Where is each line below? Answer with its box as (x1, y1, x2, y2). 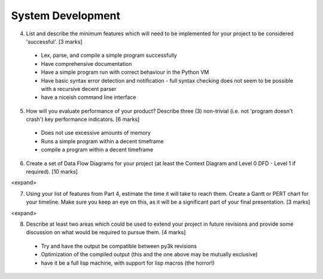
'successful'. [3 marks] (26, 38, 83, 45)
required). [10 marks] (26, 168, 78, 175)
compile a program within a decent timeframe (41, 146, 154, 153)
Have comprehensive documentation (41, 60, 132, 67)
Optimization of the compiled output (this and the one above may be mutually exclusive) (41, 251, 258, 258)
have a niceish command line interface (41, 93, 136, 101)
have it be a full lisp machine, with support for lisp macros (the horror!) (41, 259, 215, 266)
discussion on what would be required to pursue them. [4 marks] (26, 229, 186, 236)
